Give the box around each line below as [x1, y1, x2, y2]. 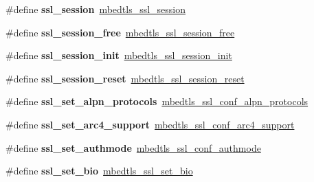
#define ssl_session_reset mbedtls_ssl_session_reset [5, 71, 245, 85]
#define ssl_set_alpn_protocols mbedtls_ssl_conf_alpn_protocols [5, 94, 309, 109]
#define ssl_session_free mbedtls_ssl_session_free [5, 25, 235, 39]
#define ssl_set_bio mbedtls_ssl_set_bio [5, 163, 193, 178]
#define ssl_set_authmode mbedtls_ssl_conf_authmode [5, 140, 261, 155]
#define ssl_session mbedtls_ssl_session [5, 2, 186, 16]
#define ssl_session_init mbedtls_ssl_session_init [5, 48, 232, 62]
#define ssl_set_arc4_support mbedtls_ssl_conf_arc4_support [5, 117, 295, 131]
